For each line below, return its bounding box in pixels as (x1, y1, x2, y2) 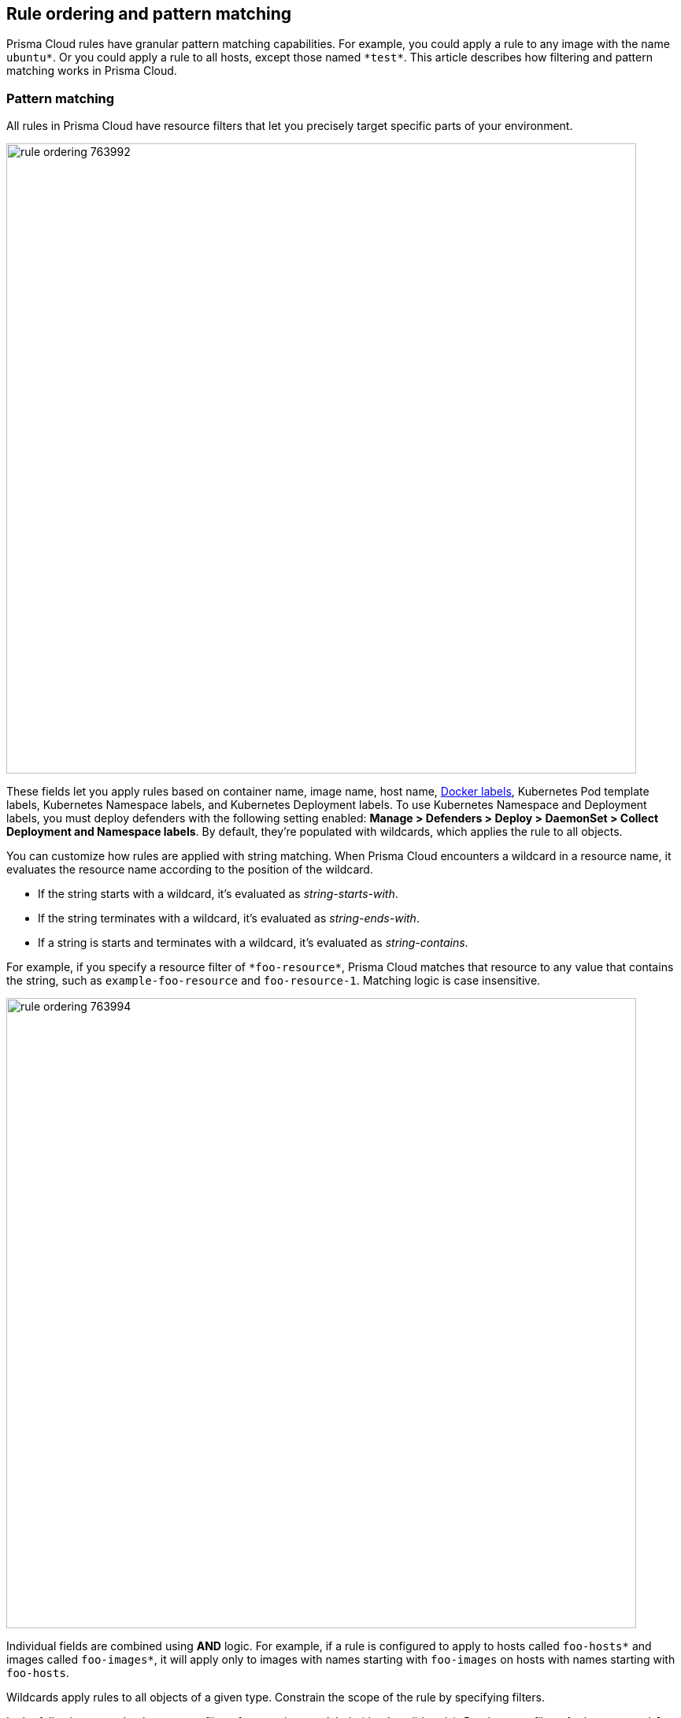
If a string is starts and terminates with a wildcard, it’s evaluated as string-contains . (38, 936, 468, 950)
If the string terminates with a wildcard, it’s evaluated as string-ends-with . (38, 911, 420, 926)
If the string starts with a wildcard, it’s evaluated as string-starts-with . (38, 887, 398, 901)
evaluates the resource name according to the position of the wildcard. (6, 863, 373, 877)
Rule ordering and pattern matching (6, 4, 291, 24)
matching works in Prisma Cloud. (6, 64, 177, 78)
